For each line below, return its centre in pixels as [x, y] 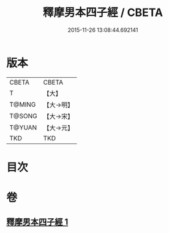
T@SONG [24, 116]
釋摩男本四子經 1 [37, 222]
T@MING [23, 104]
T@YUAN [23, 128]
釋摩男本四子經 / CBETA [103, 13]
